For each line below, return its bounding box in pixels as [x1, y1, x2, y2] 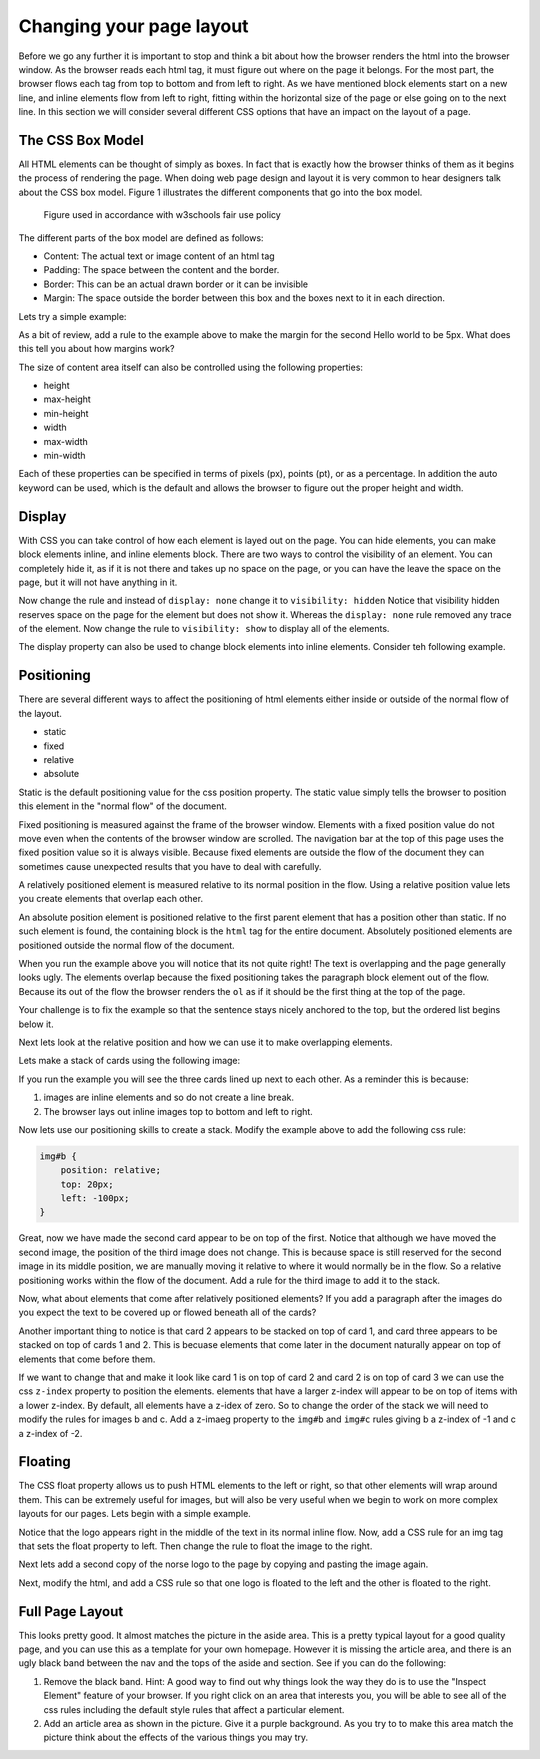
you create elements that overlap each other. [18, 893, 204, 905]
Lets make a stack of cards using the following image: [18, 1055, 241, 1067]
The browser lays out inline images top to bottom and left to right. [43, 1105, 314, 1117]
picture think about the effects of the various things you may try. [43, 1731, 309, 1744]
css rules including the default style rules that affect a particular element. [43, 1703, 345, 1715]
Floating [18, 1453, 72, 1470]
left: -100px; [60, 1193, 130, 1204]
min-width [43, 450, 86, 462]
